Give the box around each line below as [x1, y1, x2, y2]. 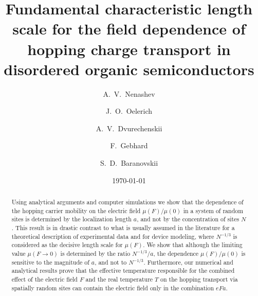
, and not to [95, 257, 127, 266]
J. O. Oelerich [105, 106, 153, 116]
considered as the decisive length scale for [11, 240, 123, 249]
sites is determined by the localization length [11, 215, 132, 223]
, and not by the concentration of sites [137, 215, 239, 223]
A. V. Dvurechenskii [96, 123, 162, 133]
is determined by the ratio [60, 249, 131, 257]
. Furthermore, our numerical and [143, 257, 233, 266]
